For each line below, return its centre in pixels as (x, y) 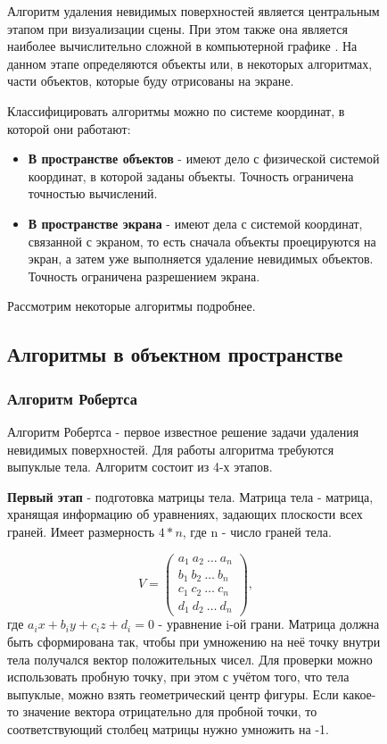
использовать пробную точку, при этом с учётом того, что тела (178, 677)
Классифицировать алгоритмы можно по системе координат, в (176, 110)
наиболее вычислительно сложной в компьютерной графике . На (182, 46)
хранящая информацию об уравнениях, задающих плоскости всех (185, 514)
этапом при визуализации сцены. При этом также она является (177, 28)
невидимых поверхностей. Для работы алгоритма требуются (171, 449)
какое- (359, 694)
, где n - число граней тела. (257, 531)
